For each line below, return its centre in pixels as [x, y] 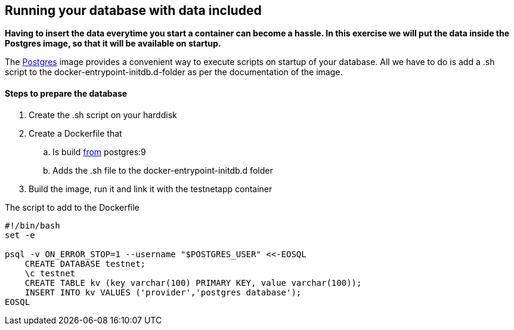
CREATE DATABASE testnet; [85, 263]
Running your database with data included [133, 10]
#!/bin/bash [32, 225]
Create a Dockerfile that [75, 133]
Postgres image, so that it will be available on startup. [113, 44]
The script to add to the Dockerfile [72, 207]
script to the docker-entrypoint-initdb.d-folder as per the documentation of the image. [174, 72]
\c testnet [50, 273]
